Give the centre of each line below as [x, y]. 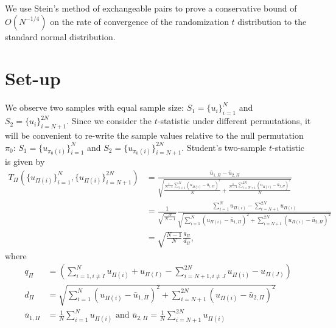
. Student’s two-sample [224, 147]
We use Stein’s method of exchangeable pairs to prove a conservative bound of [151, 8]
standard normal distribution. [60, 36]
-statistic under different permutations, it [234, 121]
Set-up [33, 78]
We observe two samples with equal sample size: [94, 107]
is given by [25, 162]
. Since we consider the [109, 121]
